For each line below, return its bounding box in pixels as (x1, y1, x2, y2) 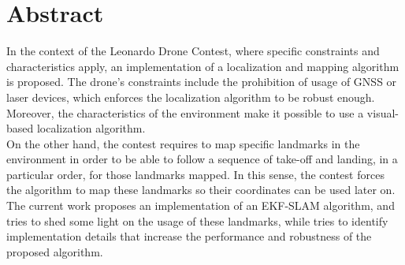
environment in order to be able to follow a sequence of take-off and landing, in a (6, 151, 398, 167)
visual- (366, 104, 399, 121)
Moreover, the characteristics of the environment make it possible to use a (6, 104, 364, 121)
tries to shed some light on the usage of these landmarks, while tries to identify (6, 212, 388, 229)
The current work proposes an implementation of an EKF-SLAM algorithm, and (6, 197, 395, 214)
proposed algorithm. (6, 243, 103, 259)
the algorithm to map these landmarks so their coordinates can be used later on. (6, 181, 396, 198)
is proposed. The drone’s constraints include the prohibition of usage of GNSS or (6, 73, 397, 90)
